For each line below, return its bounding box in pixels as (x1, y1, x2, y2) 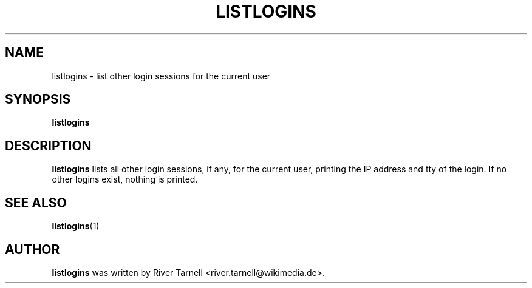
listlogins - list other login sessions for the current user (52, 70, 271, 81)
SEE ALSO (5, 195, 67, 210)
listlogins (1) (52, 221, 100, 232)
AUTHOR (5, 241, 60, 257)
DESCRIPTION (5, 138, 92, 153)
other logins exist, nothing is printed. (52, 174, 198, 185)
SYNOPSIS (5, 92, 71, 107)
